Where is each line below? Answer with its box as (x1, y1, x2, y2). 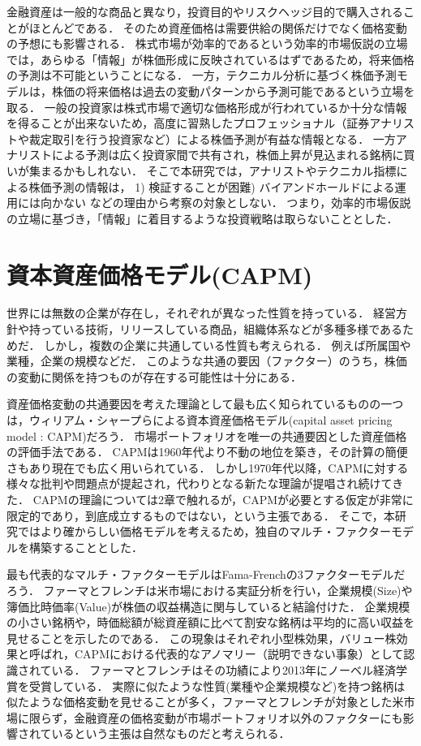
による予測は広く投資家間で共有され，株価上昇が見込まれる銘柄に (51, 146, 404, 163)
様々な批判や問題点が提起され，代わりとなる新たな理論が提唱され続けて (6, 475, 393, 492)
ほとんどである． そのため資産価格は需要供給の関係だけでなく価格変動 (28, 19, 407, 36)
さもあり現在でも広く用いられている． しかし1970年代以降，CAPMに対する (6, 459, 409, 476)
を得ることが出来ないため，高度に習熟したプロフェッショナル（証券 (6, 114, 370, 132)
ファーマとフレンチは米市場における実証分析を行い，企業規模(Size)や (43, 581, 413, 598)
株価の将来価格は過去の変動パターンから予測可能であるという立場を (51, 82, 415, 99)
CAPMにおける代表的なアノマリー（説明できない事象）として (74, 645, 404, 662)
